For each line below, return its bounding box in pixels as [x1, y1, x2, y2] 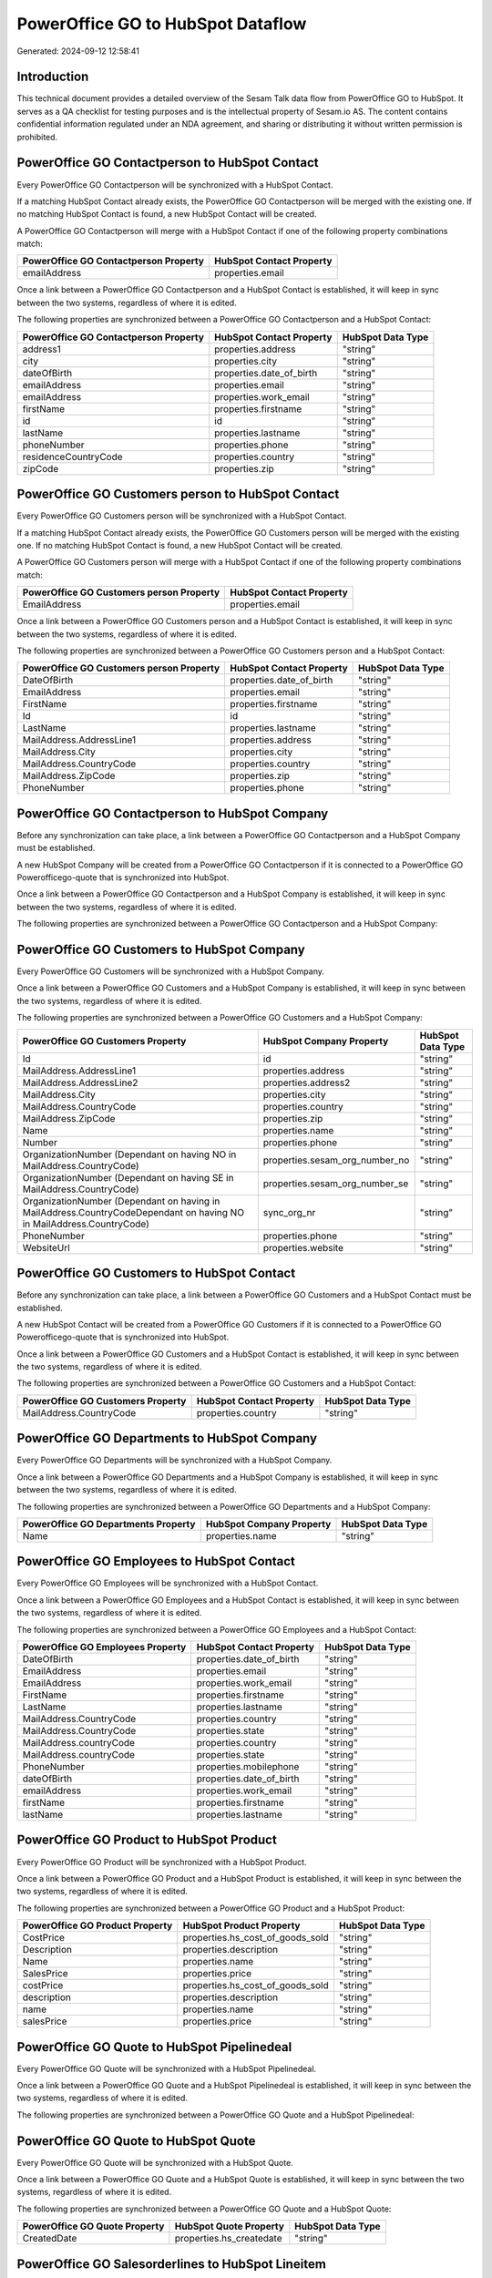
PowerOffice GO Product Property [22, 1919, 173, 1932]
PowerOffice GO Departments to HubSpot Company [16, 1431, 318, 1446]
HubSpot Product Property [182, 1919, 301, 1932]
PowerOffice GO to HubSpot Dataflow [16, 14, 307, 34]
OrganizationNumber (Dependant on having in [22, 1195, 220, 1207]
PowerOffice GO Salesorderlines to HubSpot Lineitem [16, 2256, 327, 2272]
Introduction [16, 69, 89, 85]
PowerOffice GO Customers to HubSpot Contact [16, 1266, 296, 1281]
